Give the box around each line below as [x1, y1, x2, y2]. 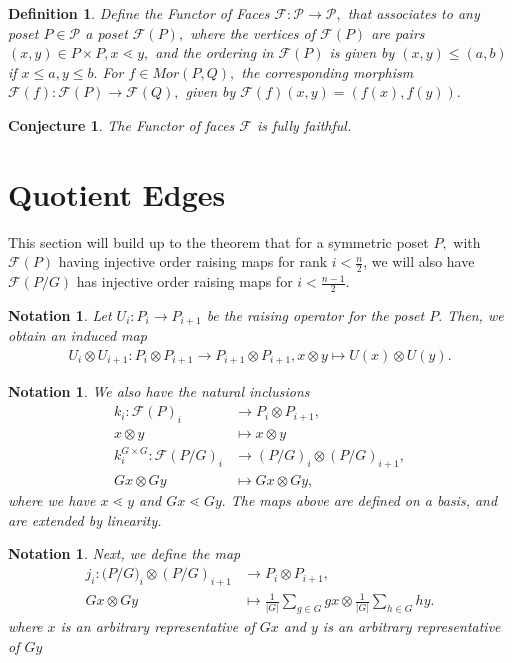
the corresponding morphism [241, 61, 414, 82]
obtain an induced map [8, 325, 147, 346]
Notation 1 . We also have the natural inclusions [8, 381, 310, 402]
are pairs [371, 22, 425, 43]
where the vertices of [190, 22, 316, 43]
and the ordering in [155, 42, 274, 63]
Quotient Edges [8, 173, 226, 214]
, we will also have [363, 251, 475, 272]
